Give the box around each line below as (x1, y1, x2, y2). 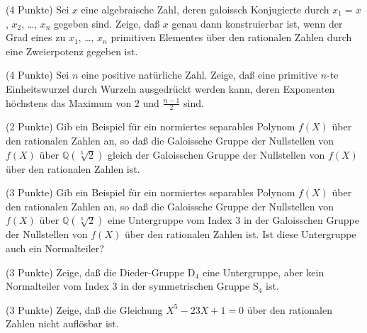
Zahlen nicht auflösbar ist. (6, 316, 119, 331)
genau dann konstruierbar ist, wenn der (171, 16, 343, 30)
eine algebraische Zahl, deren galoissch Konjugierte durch (81, 2, 329, 16)
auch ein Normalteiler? (6, 240, 104, 255)
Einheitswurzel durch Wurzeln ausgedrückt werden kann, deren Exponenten (6, 81, 335, 96)
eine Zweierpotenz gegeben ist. (6, 43, 138, 58)
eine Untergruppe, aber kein (202, 264, 324, 279)
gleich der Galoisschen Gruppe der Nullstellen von (108, 147, 325, 162)
